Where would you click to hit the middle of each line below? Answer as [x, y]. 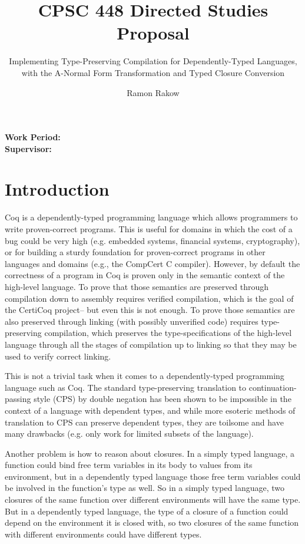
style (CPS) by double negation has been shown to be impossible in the [163, 399]
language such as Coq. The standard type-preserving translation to [126, 387]
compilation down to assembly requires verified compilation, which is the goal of [149, 298]
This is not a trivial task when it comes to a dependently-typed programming [145, 376]
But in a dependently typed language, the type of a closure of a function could [147, 511]
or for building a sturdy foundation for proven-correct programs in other [135, 252]
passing [18, 399]
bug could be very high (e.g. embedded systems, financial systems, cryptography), [152, 240]
